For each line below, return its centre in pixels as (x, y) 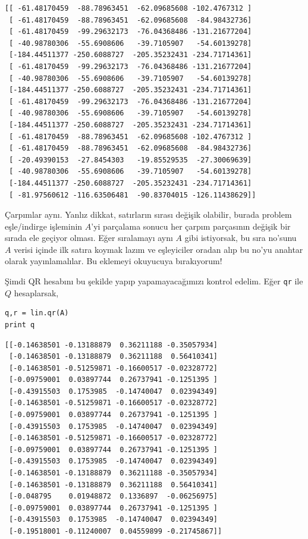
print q (20, 325)
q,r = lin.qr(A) (37, 313)
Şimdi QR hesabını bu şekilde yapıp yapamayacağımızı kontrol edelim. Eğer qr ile (154, 281)
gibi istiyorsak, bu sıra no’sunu (241, 238)
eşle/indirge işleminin (44, 226)
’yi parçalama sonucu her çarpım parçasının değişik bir (191, 226)
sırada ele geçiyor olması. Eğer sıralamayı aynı (89, 238)
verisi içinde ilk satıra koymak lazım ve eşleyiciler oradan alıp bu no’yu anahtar (158, 249)
